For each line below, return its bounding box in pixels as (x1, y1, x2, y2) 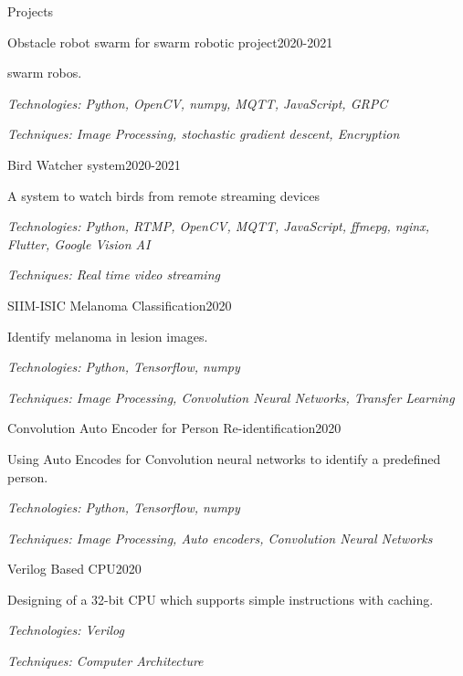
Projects (7, 2, 54, 20)
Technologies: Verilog (7, 620, 124, 639)
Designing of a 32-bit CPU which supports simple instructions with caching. (7, 589, 434, 608)
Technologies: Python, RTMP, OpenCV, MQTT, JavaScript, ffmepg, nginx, (7, 217, 429, 236)
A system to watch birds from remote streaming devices (7, 185, 320, 205)
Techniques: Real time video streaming (7, 265, 220, 284)
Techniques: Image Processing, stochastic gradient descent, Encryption (7, 124, 400, 143)
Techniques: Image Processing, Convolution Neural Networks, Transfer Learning (7, 387, 455, 407)
